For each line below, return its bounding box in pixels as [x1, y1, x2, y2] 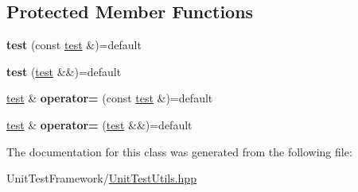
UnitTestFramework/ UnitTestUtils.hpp [6, 170, 197, 186]
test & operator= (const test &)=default [6, 90, 213, 106]
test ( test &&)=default [6, 63, 122, 79]
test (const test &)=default [6, 36, 142, 53]
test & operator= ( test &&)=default [6, 116, 193, 132]
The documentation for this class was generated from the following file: [6, 143, 352, 159]
